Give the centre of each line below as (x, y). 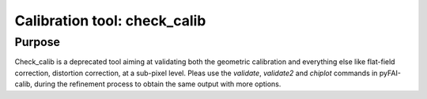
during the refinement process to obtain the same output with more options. (158, 84)
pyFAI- (390, 73)
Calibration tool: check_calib (110, 21)
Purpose (38, 42)
